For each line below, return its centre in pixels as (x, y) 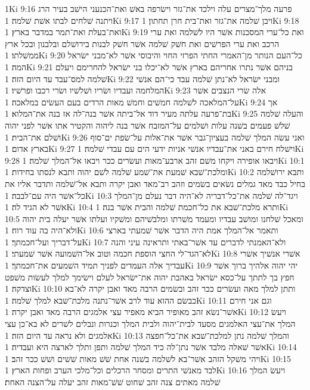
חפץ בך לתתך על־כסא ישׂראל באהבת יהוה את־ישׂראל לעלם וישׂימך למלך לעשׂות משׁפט (150, 277)
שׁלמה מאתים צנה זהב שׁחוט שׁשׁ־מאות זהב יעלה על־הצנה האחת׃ (113, 382)
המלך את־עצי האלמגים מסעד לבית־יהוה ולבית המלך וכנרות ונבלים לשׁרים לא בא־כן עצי (150, 324)
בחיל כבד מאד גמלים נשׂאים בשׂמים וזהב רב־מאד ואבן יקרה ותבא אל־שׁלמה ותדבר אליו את (155, 183)
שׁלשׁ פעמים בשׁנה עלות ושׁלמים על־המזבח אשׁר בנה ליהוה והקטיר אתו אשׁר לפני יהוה (148, 125)
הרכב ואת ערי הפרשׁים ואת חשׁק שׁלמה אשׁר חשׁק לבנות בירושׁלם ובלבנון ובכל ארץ (142, 43)
